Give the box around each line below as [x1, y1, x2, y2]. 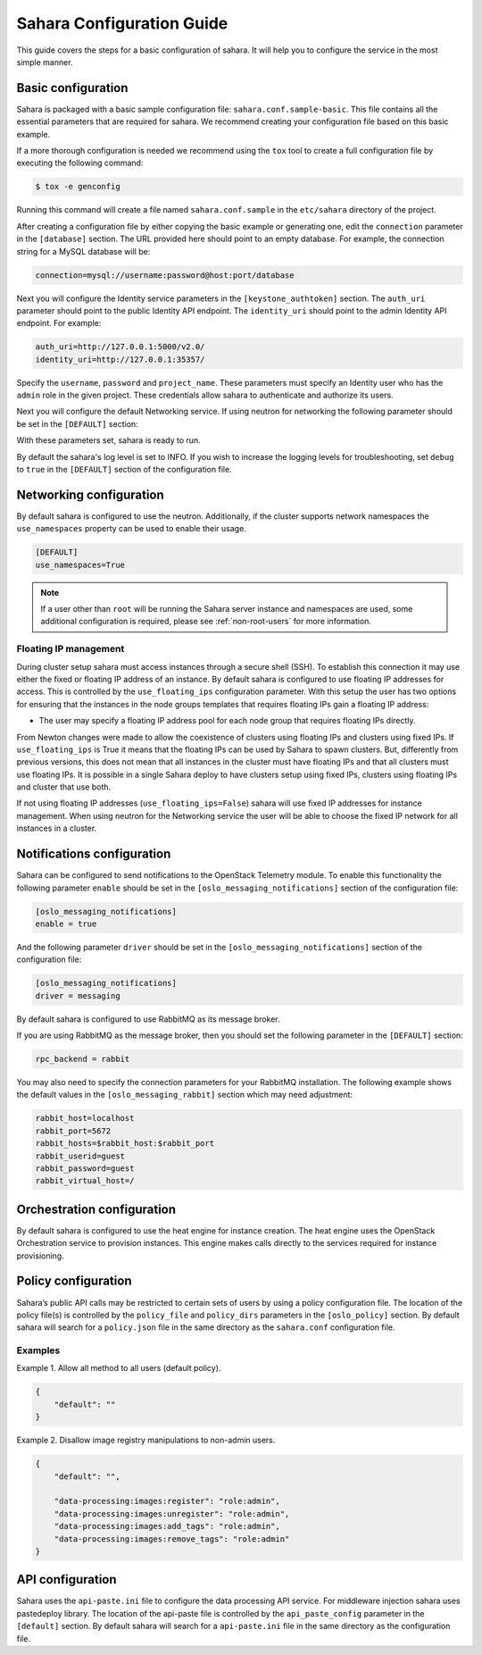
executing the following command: [16, 157, 144, 169]
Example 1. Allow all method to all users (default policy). [16, 1363, 221, 1374]
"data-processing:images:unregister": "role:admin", [54, 1509, 290, 1518]
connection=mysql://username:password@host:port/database [35, 270, 295, 280]
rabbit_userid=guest [35, 1150, 125, 1161]
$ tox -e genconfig [35, 181, 120, 192]
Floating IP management [16, 643, 125, 656]
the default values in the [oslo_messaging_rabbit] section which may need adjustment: [16, 1090, 353, 1100]
